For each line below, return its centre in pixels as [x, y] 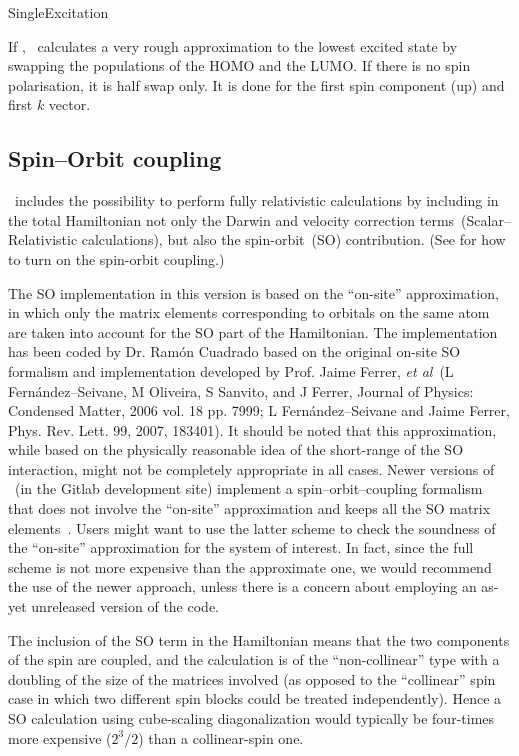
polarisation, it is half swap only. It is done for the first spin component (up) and [256, 84]
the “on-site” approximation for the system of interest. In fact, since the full [241, 547]
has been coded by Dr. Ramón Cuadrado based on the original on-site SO [234, 351]
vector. [69, 104]
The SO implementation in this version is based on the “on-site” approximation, [253, 292]
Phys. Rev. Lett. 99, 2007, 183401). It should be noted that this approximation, [252, 429]
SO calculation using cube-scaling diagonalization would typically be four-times [251, 718]
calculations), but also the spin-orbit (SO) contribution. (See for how [293, 239]
